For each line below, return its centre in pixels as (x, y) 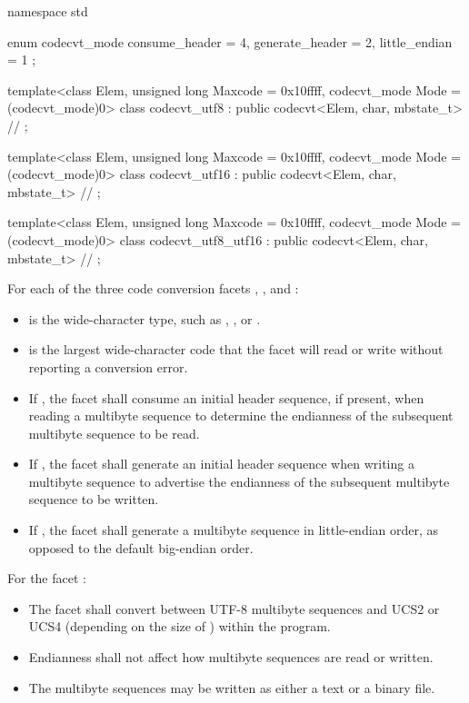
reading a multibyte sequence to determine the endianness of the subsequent (241, 416)
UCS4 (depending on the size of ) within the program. (180, 626)
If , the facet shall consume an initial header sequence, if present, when (226, 397)
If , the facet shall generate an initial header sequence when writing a (221, 464)
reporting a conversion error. (108, 366)
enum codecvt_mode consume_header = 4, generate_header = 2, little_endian (230, 41)
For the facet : (47, 578)
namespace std (48, 11)
